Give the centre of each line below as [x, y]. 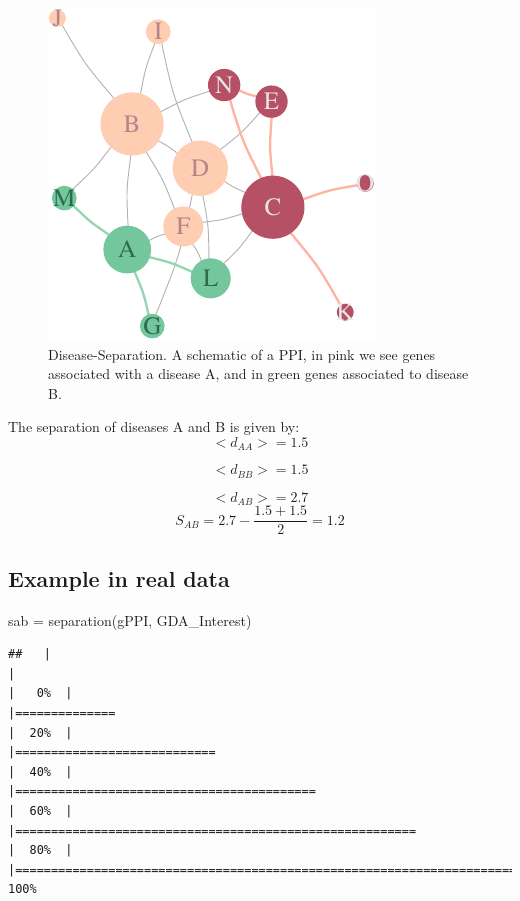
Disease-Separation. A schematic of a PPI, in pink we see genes [242, 353]
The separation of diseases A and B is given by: [154, 426]
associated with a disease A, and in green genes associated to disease [258, 373]
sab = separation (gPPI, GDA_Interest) [130, 619]
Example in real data [119, 577]
